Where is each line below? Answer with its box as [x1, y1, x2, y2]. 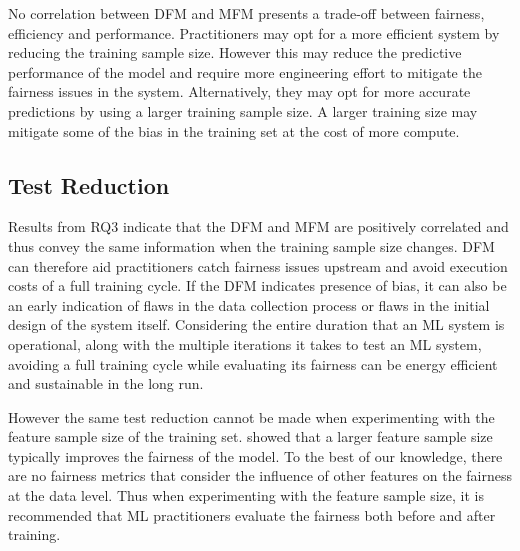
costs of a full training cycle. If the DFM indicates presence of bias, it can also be [8, 275, 507, 296]
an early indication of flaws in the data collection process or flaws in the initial [8, 294, 490, 315]
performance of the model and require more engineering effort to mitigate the [8, 61, 482, 82]
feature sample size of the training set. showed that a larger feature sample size [8, 426, 493, 447]
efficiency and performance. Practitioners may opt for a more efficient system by [8, 22, 500, 43]
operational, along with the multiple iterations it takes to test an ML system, [8, 333, 482, 354]
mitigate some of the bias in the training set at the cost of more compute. [8, 120, 460, 141]
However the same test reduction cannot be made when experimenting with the [8, 406, 495, 427]
